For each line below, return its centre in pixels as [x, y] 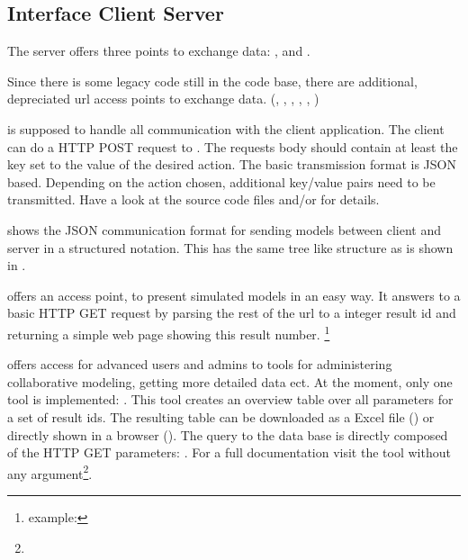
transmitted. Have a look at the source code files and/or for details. [193, 199]
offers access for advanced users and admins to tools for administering [200, 364]
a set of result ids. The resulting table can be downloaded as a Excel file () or [221, 416]
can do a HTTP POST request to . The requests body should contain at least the [233, 146]
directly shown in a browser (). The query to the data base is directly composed [228, 434]
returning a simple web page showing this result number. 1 [169, 332]
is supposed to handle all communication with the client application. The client [226, 128]
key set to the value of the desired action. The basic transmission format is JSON [232, 164]
